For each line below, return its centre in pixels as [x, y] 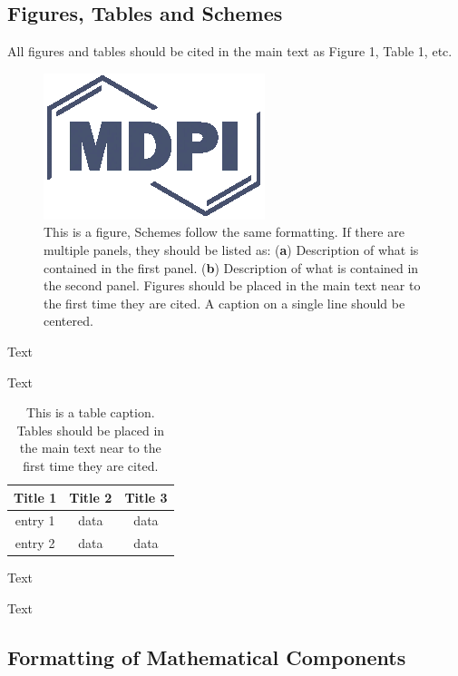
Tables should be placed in [91, 430]
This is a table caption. [90, 412]
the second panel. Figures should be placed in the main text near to [232, 285]
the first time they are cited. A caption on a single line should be [224, 303]
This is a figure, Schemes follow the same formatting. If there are [224, 232]
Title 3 [146, 497]
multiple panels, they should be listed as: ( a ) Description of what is [231, 249]
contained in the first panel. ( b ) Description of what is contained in [231, 267]
